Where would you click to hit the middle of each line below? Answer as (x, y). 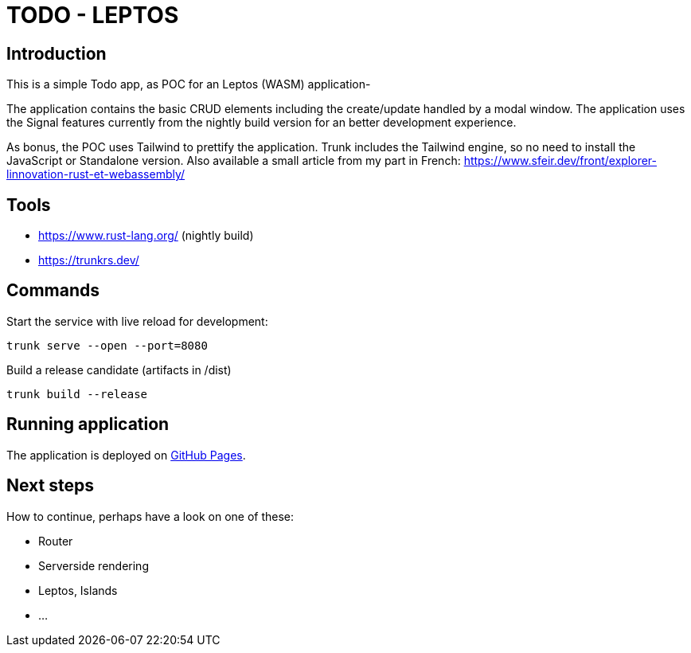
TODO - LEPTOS (93, 15)
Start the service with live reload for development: (137, 321)
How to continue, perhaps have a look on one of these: (150, 516)
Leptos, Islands (78, 590)
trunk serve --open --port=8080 (107, 345)
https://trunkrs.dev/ (89, 260)
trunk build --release (77, 394)
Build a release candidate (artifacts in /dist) (119, 370)
